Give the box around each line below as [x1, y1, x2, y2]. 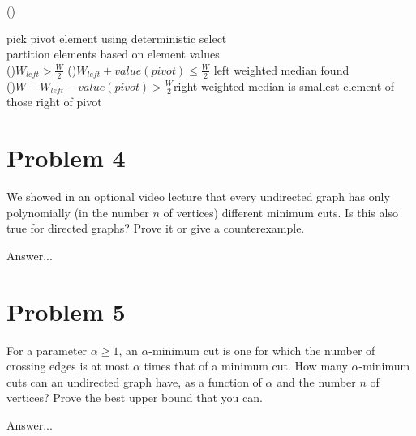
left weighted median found [213, 61, 350, 78]
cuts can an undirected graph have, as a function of [6, 373, 262, 390]
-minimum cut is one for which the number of [148, 341, 375, 358]
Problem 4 [6, 141, 126, 174]
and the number [277, 373, 356, 390]
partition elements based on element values [6, 45, 220, 62]
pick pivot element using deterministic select [6, 29, 227, 46]
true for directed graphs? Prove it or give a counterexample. [6, 220, 305, 237]
